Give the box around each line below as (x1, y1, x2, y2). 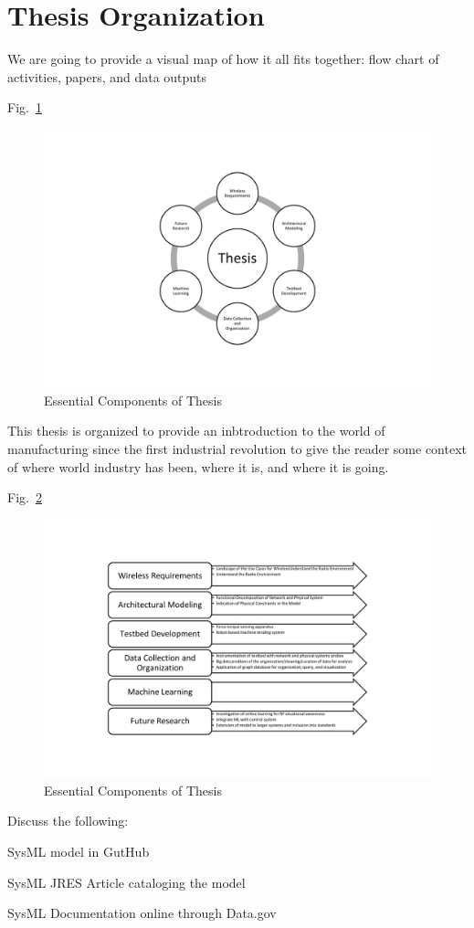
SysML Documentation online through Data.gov (7, 903, 277, 923)
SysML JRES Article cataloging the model (7, 872, 246, 891)
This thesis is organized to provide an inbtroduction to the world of (7, 421, 385, 440)
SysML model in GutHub (7, 842, 150, 861)
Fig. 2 (7, 488, 42, 507)
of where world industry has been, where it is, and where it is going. (7, 457, 389, 476)
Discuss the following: (7, 811, 129, 830)
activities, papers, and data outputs (7, 67, 207, 86)
